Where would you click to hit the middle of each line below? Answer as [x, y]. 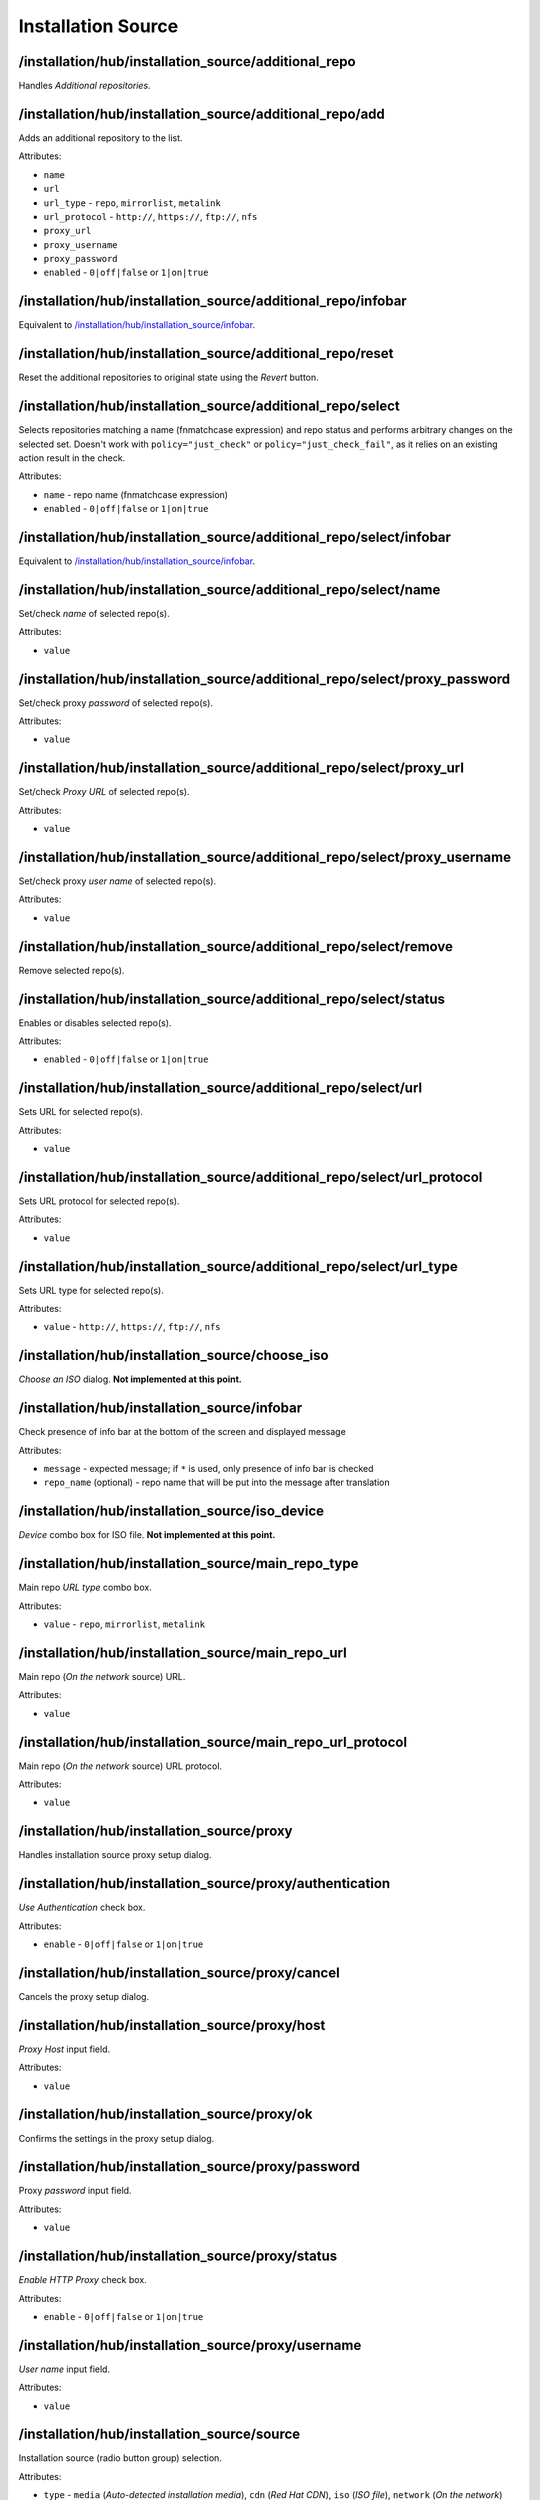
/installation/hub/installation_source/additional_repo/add [201, 113]
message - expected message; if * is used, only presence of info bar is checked [208, 1469]
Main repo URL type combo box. [85, 1587]
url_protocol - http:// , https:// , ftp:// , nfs [150, 216]
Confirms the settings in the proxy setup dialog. [116, 2138]
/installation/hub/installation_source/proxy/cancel [179, 1972]
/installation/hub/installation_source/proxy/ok [166, 2114]
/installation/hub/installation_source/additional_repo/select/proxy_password [264, 678]
